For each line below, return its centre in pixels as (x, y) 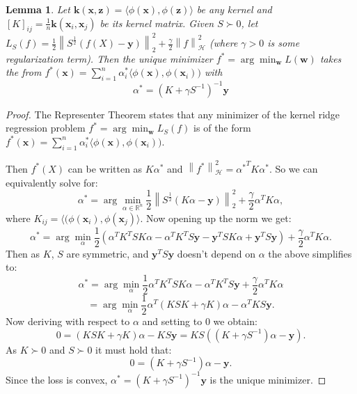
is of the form (222, 128)
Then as (23, 253)
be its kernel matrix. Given (157, 23)
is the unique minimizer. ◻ (268, 379)
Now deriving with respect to (68, 321)
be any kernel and (234, 9)
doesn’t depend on (216, 253)
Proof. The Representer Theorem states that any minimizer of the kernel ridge (173, 114)
